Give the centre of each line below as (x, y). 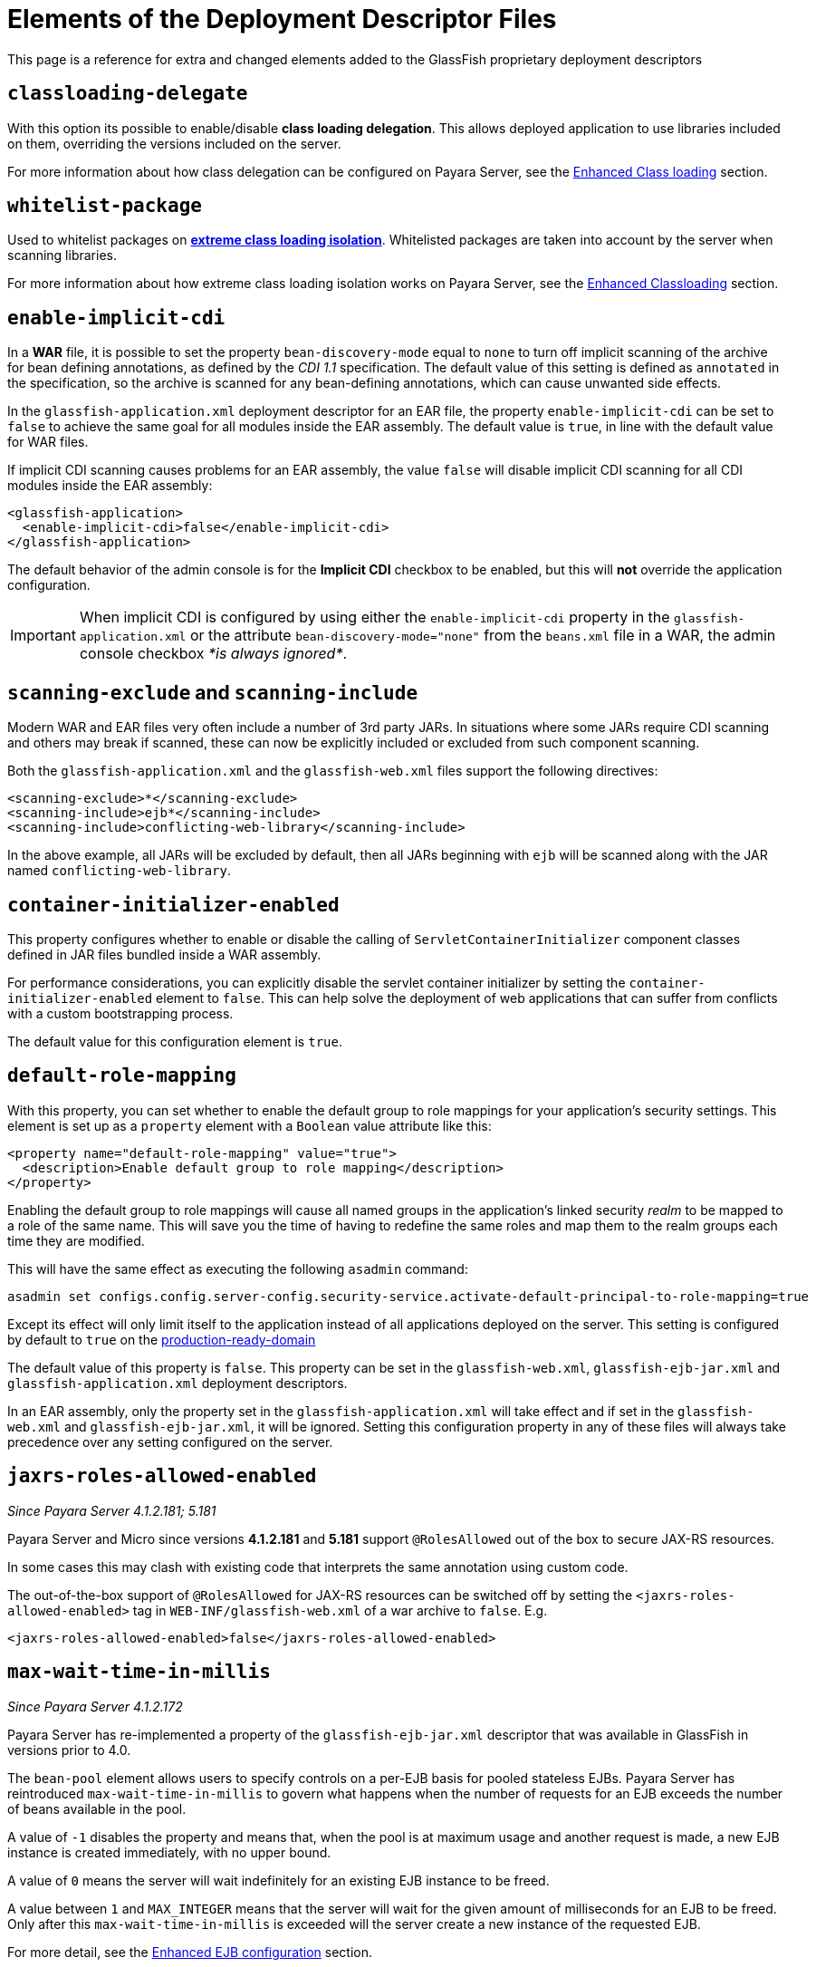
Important (43, 636)
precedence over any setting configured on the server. (170, 1442)
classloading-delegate (128, 94)
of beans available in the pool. (97, 1808)
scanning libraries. (62, 256)
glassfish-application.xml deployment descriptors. (178, 1383)
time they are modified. (76, 1240)
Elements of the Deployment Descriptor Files (282, 19)
